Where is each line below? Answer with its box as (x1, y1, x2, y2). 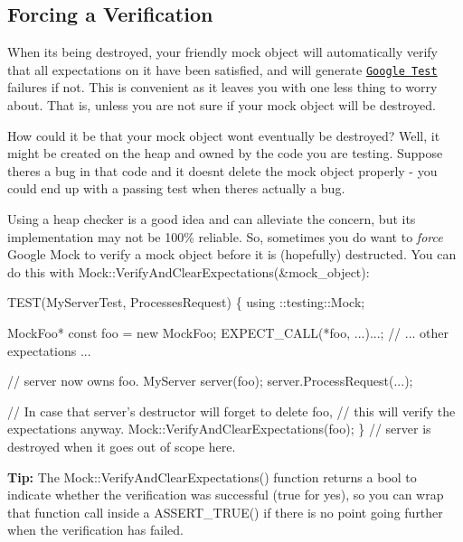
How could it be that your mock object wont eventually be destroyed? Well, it (7, 126, 440, 145)
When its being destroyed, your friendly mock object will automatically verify (7, 42, 438, 61)
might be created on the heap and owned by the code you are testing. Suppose (7, 144, 443, 163)
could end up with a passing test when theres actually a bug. (7, 179, 345, 198)
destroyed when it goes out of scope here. (7, 436, 236, 455)
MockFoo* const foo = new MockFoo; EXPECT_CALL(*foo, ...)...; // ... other (7, 322, 449, 341)
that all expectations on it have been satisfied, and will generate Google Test (7, 60, 438, 79)
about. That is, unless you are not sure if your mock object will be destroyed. (7, 96, 436, 115)
